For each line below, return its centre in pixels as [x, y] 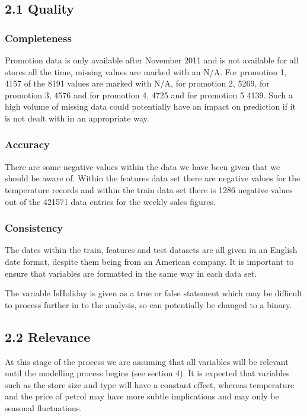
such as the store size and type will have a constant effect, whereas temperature [150, 384]
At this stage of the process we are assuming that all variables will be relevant [147, 361]
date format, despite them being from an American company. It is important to [149, 261]
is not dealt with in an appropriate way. [77, 118]
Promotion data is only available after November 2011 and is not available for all [152, 60]
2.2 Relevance [48, 336]
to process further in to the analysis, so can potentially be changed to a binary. [148, 304]
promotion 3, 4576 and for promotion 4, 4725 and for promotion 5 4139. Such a [149, 95]
